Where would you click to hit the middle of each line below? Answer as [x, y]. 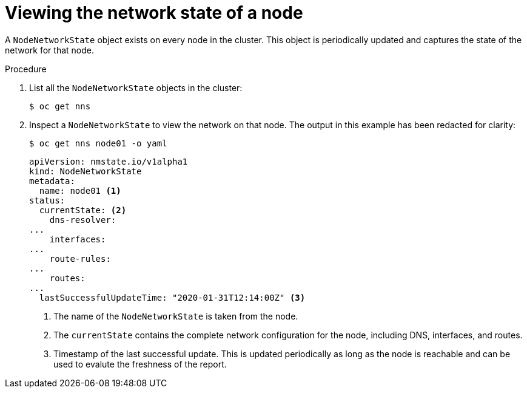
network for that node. [49, 50]
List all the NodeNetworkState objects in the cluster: [136, 87]
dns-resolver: [83, 220]
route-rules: [80, 258]
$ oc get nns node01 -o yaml [98, 143]
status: [47, 200]
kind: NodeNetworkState [86, 171]
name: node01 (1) [80, 190]
